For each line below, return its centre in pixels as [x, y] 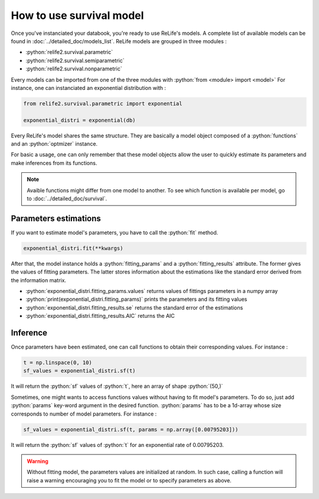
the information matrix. [39, 280]
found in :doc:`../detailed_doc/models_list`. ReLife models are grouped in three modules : [119, 41]
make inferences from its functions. [54, 163]
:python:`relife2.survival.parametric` [69, 52]
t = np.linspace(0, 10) [58, 363]
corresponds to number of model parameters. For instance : [84, 414]
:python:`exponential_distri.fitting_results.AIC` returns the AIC [100, 316]
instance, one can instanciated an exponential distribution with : [89, 88]
